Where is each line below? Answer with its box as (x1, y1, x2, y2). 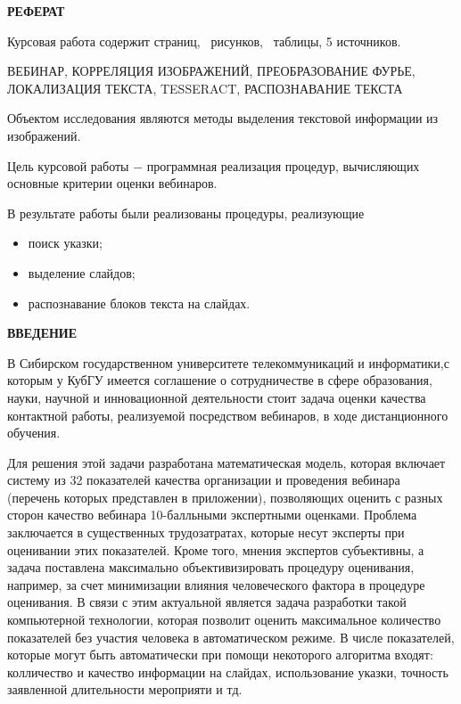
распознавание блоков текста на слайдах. (28, 293, 251, 312)
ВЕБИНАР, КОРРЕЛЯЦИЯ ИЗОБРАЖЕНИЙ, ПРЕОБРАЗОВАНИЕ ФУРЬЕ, (7, 61, 416, 80)
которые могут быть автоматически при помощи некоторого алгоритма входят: (7, 645, 433, 664)
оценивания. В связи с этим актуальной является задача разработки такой (7, 593, 407, 611)
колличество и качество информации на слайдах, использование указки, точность (7, 662, 449, 681)
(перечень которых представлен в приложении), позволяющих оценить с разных (7, 487, 443, 506)
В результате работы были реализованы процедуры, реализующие (7, 203, 365, 222)
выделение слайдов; (28, 263, 136, 282)
